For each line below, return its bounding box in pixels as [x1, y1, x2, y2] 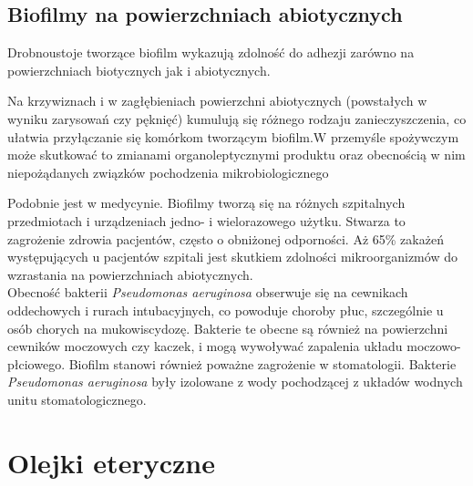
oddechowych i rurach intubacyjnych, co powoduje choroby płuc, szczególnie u [7, 300, 444, 319]
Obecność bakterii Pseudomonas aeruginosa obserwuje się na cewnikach [7, 283, 408, 302]
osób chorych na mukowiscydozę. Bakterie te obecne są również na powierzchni [7, 318, 448, 337]
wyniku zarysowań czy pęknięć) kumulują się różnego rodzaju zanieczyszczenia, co [7, 109, 467, 128]
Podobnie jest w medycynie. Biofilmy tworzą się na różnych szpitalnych [7, 193, 406, 212]
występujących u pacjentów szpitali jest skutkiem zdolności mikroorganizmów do [7, 247, 458, 266]
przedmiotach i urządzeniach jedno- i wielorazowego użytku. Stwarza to [7, 211, 406, 230]
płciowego [7, 354, 62, 373]
